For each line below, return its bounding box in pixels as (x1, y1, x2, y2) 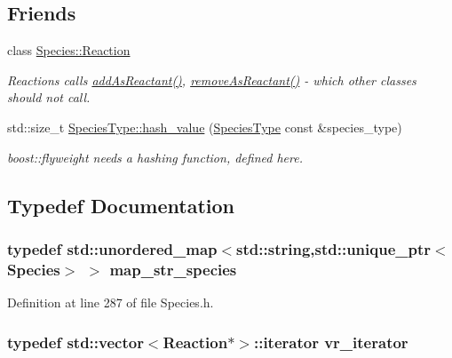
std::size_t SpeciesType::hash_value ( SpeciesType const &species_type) (7, 117, 402, 136)
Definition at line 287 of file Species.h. (7, 293, 214, 312)
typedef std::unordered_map (7, 237, 218, 259)
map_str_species (109, 258, 237, 280)
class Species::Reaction (7, 41, 131, 60)
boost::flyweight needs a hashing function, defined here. (7, 147, 303, 166)
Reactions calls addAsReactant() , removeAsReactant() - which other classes (7, 70, 416, 89)
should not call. (7, 88, 91, 107)
